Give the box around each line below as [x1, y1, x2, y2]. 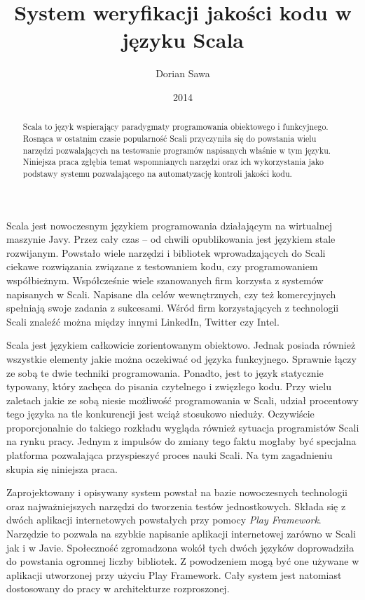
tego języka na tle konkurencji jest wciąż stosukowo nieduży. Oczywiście [6, 406, 315, 421]
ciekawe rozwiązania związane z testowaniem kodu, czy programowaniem [6, 259, 318, 274]
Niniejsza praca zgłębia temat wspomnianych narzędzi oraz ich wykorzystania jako [22, 156, 324, 168]
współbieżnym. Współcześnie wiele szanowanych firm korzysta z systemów [6, 272, 324, 287]
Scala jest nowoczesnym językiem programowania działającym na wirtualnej [6, 218, 333, 232]
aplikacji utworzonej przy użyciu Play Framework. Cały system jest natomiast [6, 567, 342, 582]
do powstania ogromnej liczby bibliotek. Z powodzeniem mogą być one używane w [6, 554, 359, 568]
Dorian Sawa [156, 66, 210, 81]
